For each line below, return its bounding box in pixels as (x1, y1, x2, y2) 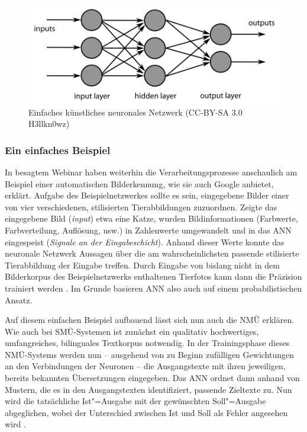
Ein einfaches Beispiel (5, 142, 111, 157)
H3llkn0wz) (28, 117, 70, 130)
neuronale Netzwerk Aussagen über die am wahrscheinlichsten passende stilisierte (5, 247, 299, 260)
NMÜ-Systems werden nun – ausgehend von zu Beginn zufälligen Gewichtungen (5, 348, 295, 360)
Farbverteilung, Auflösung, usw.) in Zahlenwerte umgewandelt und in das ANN (5, 223, 292, 236)
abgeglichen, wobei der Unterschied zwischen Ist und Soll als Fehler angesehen (5, 406, 288, 418)
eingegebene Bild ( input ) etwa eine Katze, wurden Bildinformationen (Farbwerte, (5, 212, 298, 225)
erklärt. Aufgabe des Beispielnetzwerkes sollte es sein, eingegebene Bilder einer (5, 189, 289, 201)
